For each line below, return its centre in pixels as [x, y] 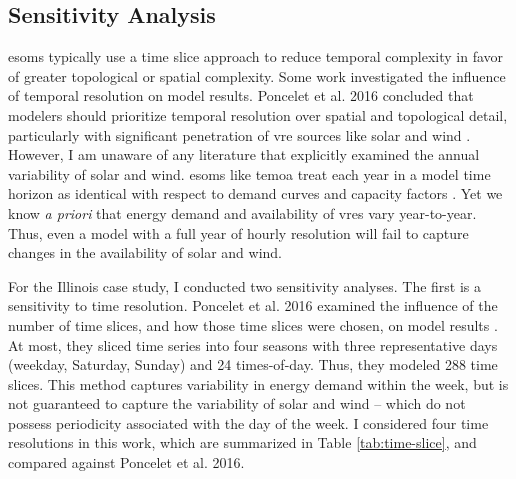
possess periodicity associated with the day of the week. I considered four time [248, 422]
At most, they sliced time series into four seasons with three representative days [253, 344]
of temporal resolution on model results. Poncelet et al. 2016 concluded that [241, 95]
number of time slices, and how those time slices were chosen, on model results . [253, 324]
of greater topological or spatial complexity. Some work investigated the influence [257, 75]
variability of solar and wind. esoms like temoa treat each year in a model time [249, 173]
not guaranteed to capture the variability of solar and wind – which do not [237, 403]
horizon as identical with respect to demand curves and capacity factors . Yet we [255, 193]
